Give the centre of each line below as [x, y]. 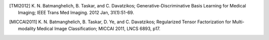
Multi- [238, 22]
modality [27, 29]
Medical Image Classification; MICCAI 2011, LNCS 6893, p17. [98, 29]
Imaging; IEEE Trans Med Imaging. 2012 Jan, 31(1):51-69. [76, 13]
